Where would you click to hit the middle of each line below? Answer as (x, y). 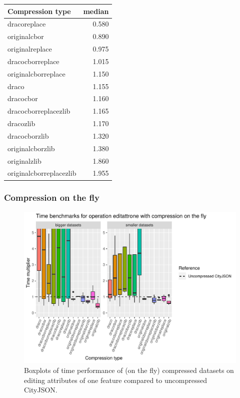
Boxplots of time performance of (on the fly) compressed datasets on (129, 370)
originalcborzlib (31, 148)
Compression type (39, 11)
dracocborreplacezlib (39, 111)
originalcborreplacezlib (42, 173)
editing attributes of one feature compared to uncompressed (115, 380)
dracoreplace (27, 24)
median (96, 11)
